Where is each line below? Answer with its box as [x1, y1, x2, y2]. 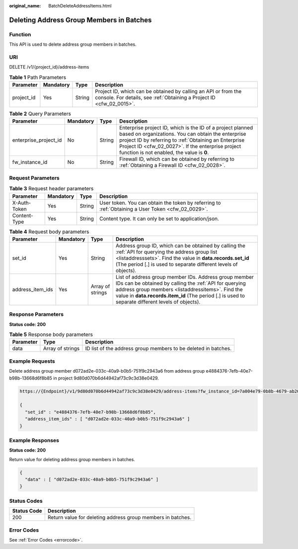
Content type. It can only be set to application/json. [99, 215, 220, 222]
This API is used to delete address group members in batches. [9, 41, 137, 47]
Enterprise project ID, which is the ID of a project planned [119, 124, 253, 131]
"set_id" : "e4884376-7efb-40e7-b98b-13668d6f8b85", [25, 409, 156, 415]
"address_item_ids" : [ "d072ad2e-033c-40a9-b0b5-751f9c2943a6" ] [25, 416, 190, 422]
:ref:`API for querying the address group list [116, 248, 218, 255]
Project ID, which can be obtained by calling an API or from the [95, 88, 242, 95]
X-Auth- [12, 199, 31, 206]
